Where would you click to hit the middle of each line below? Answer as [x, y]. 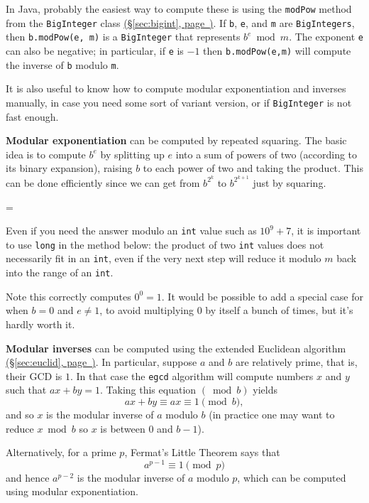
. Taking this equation [148, 390]
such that [26, 390]
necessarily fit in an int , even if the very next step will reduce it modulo [164, 258]
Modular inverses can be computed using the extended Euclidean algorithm [176, 348]
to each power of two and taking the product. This [253, 168]
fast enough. [32, 116]
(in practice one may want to [272, 414]
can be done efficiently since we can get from [103, 182]
